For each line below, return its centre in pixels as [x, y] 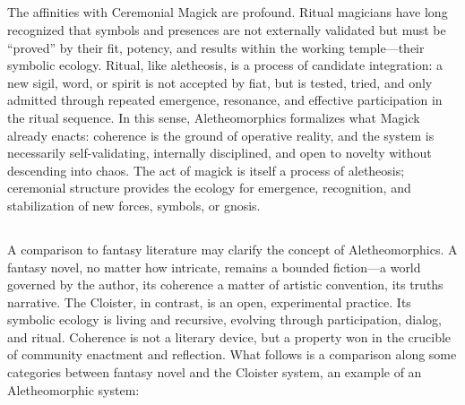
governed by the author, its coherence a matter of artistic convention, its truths [225, 284]
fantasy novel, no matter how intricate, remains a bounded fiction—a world [214, 267]
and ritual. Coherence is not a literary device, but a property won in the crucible [229, 336]
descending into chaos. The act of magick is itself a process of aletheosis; [206, 170]
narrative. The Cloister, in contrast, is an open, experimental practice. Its [209, 302]
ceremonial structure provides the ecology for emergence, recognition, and [209, 188]
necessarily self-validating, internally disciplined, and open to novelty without [220, 153]
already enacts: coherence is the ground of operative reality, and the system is [221, 135]
